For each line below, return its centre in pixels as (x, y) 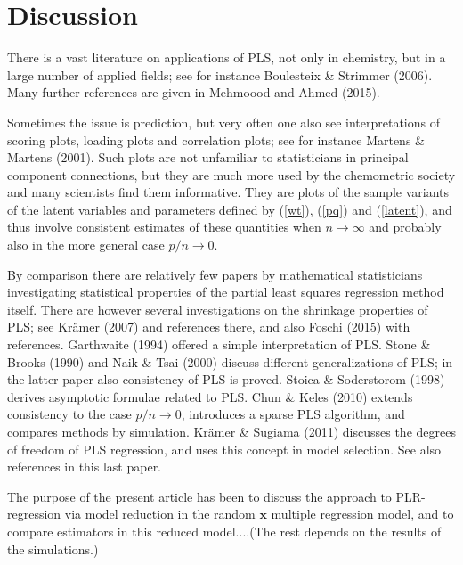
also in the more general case (86, 245)
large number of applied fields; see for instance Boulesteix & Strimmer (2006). (220, 74)
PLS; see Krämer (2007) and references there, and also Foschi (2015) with (209, 327)
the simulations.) (53, 549)
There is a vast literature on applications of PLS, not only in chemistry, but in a (227, 57)
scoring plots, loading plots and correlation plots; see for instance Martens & (216, 139)
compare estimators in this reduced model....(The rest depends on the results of (224, 531)
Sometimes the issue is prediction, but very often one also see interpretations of (223, 122)
